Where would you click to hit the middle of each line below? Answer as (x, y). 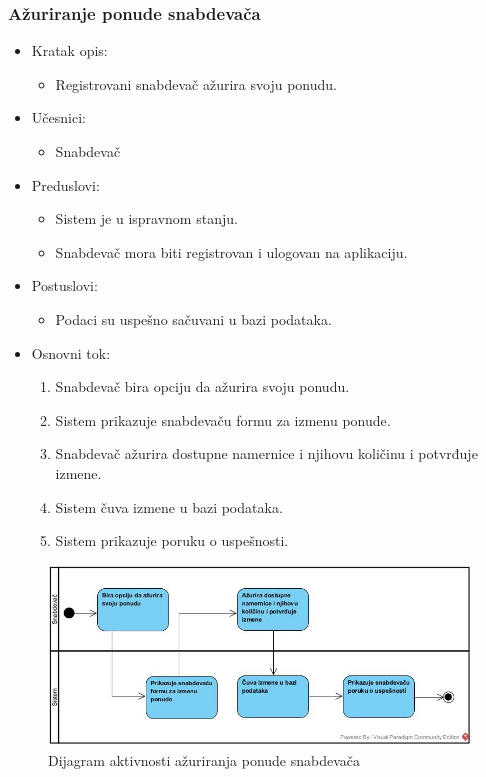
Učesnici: (58, 117)
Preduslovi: (65, 184)
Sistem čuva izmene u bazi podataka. (169, 506)
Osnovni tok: (71, 352)
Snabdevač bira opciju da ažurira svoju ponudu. (202, 386)
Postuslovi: (64, 285)
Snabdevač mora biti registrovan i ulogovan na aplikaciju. (231, 251)
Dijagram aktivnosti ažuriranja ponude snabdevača (204, 759)
